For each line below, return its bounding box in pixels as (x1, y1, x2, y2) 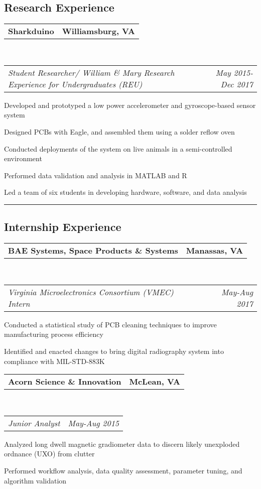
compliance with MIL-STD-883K (4, 355, 105, 366)
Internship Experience (4, 219, 121, 234)
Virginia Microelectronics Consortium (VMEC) (8, 286, 174, 298)
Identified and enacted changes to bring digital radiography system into (4, 345, 224, 356)
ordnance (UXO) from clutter (4, 448, 95, 459)
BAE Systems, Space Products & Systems (8, 244, 178, 257)
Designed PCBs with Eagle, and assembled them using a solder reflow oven (4, 126, 235, 137)
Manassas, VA (186, 244, 243, 257)
